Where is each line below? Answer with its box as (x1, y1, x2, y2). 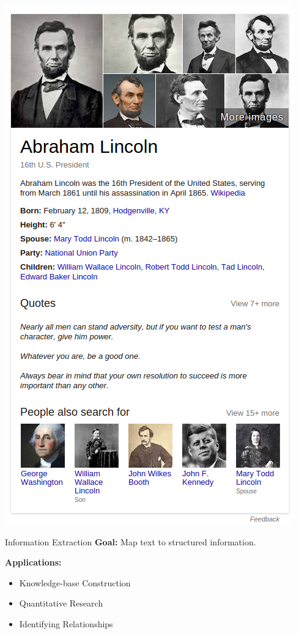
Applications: (5, 556, 62, 569)
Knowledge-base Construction (19, 576, 131, 589)
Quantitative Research (19, 597, 103, 610)
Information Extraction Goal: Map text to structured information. (5, 535, 256, 548)
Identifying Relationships (19, 617, 113, 630)
